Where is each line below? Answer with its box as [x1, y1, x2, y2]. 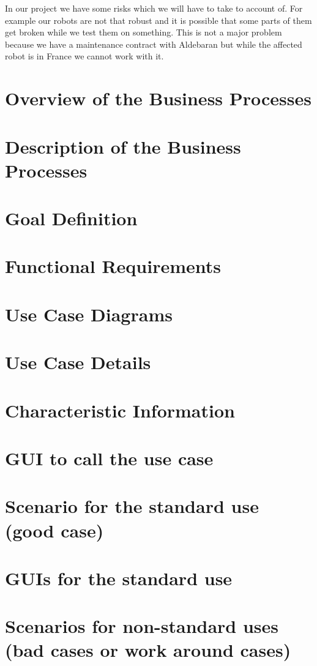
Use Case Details [5, 350, 151, 375]
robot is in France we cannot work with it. [5, 50, 164, 62]
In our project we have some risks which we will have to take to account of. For [5, 2, 303, 14]
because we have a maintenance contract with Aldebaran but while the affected [5, 37, 302, 50]
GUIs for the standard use [5, 565, 233, 590]
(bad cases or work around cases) [5, 637, 291, 662]
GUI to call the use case [5, 445, 214, 470]
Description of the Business [5, 133, 241, 159]
